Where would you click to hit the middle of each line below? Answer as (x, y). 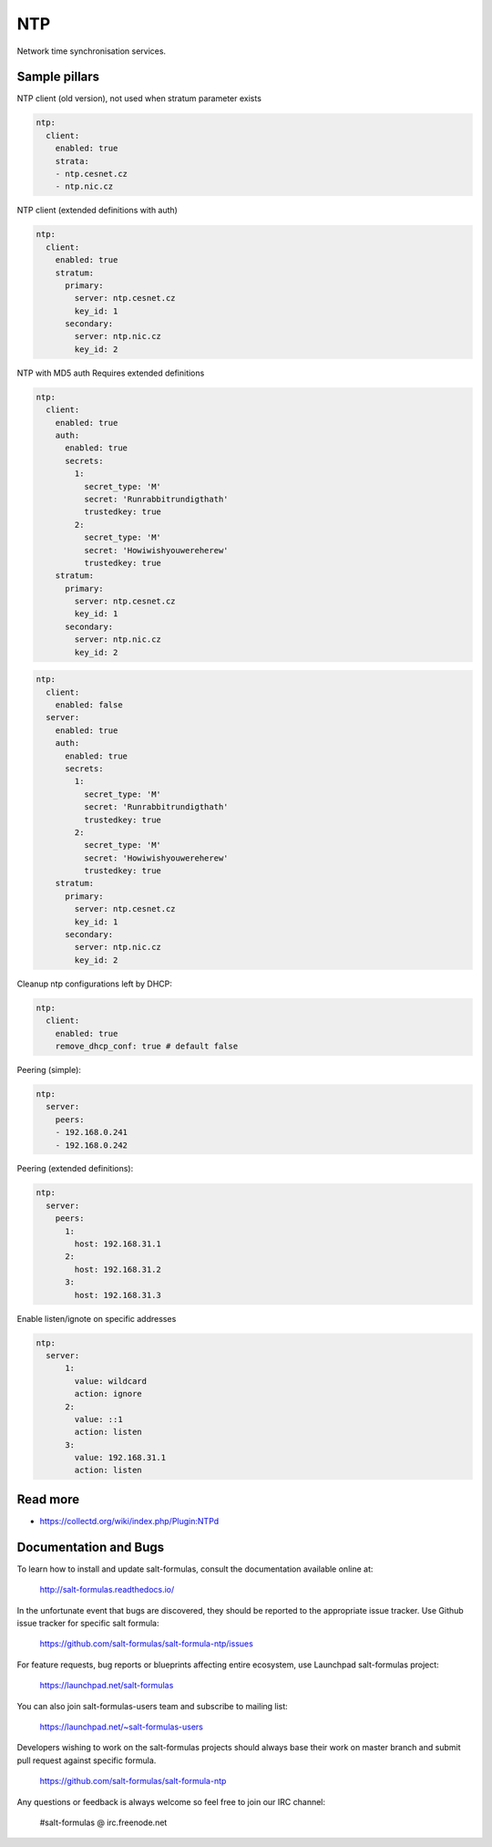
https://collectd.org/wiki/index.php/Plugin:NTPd (129, 1521)
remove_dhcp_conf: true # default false (147, 1046)
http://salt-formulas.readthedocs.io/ (107, 1590)
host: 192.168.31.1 (118, 1244)
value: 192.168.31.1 (120, 1458)
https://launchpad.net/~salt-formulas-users (122, 1727)
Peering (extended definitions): (75, 1169)
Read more (48, 1499)
